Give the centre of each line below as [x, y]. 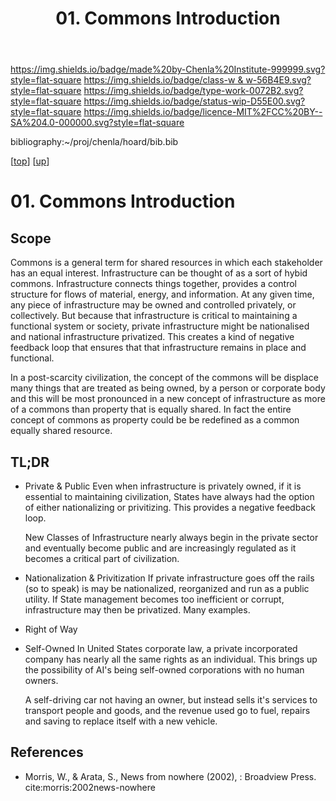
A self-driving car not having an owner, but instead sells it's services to [171, 700]
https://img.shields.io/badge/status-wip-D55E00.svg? [194, 101]
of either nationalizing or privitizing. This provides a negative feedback [170, 507]
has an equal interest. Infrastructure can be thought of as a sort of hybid [159, 273]
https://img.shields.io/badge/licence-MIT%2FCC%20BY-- [203, 112]
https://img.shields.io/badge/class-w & [163, 80]
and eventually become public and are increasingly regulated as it [160, 548]
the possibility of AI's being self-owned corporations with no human [164, 670]
